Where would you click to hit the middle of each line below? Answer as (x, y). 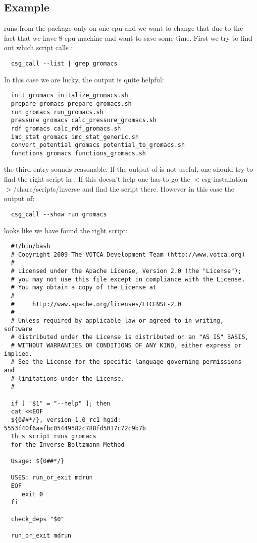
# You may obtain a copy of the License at (84, 288)
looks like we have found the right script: (66, 230)
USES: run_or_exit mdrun (52, 478)
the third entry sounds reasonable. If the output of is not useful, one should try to (128, 169)
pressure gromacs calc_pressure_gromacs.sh (84, 120)
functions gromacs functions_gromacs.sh (78, 153)
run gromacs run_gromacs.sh (57, 112)
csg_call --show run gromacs (59, 214)
